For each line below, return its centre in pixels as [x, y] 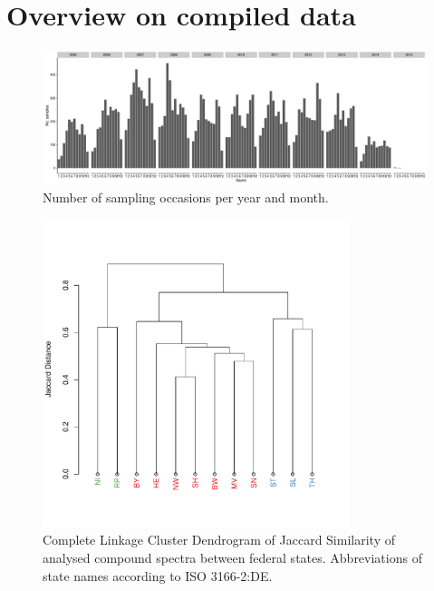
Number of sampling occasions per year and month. [186, 197]
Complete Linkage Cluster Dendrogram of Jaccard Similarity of [219, 540]
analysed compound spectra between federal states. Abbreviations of [232, 557]
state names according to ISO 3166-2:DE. [158, 575]
